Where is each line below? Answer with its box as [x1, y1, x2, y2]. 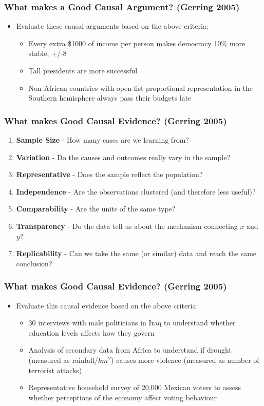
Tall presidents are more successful [28, 65, 138, 75]
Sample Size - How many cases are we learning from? [16, 134, 189, 145]
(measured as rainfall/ [28, 354, 98, 365]
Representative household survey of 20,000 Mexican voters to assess [28, 382, 241, 393]
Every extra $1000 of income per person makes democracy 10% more [28, 37, 246, 48]
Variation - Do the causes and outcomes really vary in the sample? [16, 151, 231, 162]
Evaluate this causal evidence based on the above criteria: [16, 300, 198, 311]
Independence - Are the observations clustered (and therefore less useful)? [16, 186, 256, 197]
